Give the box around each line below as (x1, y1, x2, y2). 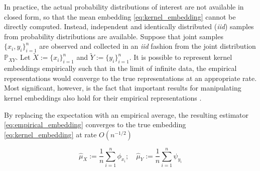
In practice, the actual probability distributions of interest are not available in (4, 2, 244, 12)
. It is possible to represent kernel (129, 52, 232, 62)
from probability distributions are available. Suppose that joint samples (4, 31, 223, 41)
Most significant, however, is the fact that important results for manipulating (4, 82, 241, 93)
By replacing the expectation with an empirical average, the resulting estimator (4, 109, 249, 120)
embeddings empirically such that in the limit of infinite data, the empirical (4, 63, 237, 73)
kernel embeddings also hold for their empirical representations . (4, 92, 202, 103)
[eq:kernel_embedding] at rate (4, 129, 97, 139)
